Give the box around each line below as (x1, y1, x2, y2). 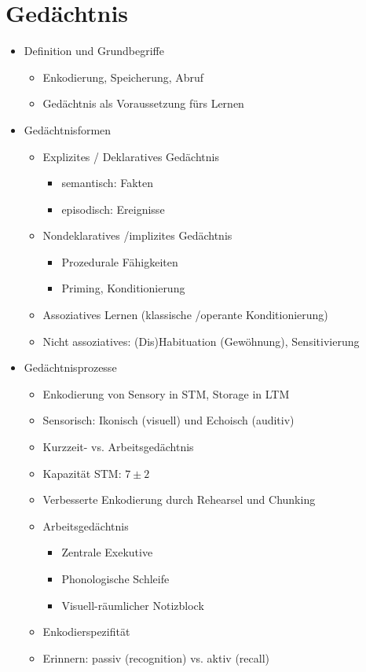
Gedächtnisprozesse (24, 359, 117, 376)
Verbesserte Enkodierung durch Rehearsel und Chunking (42, 491, 316, 508)
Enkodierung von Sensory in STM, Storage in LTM (42, 385, 290, 402)
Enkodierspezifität (42, 623, 130, 640)
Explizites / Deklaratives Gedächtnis (42, 148, 219, 164)
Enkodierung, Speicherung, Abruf (42, 68, 204, 85)
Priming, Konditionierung (61, 280, 185, 296)
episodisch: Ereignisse (61, 200, 165, 217)
